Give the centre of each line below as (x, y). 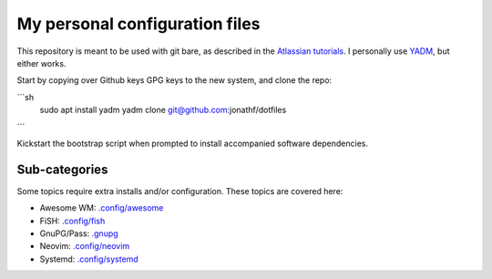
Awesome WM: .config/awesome (102, 208)
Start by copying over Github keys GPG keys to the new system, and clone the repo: (174, 80)
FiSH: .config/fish (72, 221)
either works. (41, 63)
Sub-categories (62, 169)
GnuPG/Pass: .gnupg (79, 233)
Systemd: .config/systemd (89, 259)
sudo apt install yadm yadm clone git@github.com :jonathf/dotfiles (163, 110)
